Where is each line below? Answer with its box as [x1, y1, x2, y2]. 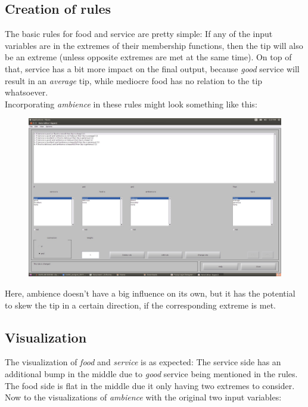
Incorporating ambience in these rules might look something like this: [5, 97, 257, 110]
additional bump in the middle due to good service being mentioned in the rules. [5, 367, 298, 380]
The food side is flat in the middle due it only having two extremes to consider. [5, 379, 295, 391]
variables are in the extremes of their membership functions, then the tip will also [5, 39, 303, 51]
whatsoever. [5, 86, 48, 98]
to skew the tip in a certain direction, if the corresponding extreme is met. [5, 298, 276, 311]
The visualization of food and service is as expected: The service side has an [5, 356, 281, 368]
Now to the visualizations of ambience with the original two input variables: [5, 391, 282, 403]
